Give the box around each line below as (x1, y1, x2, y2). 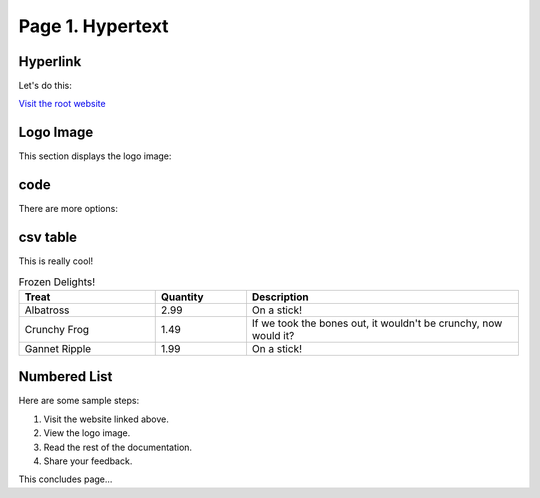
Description (251, 290, 309, 304)
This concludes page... (18, 473, 113, 485)
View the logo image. (43, 427, 131, 439)
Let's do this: (18, 80, 72, 92)
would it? (251, 328, 295, 342)
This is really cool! (18, 255, 94, 267)
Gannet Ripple (24, 341, 92, 355)
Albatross (24, 303, 70, 317)
